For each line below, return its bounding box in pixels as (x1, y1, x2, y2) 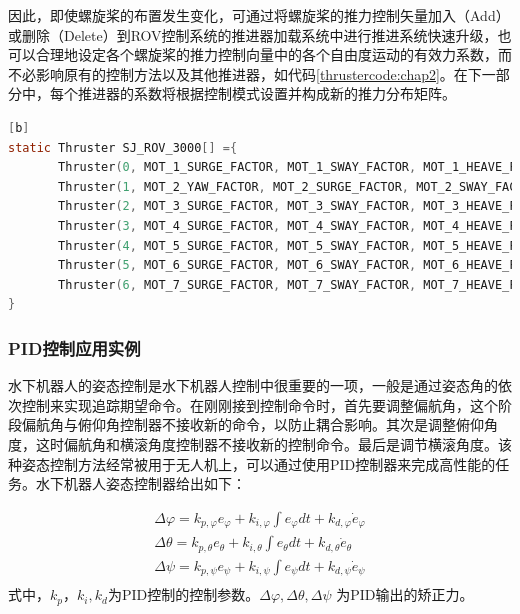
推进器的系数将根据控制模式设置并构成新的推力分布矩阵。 (77, 83, 456, 104)
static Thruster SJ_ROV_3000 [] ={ (8, 140, 238, 155)
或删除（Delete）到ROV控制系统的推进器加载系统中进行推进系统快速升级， (8, 24, 498, 45)
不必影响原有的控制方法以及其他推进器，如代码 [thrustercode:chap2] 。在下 (8, 63, 482, 84)
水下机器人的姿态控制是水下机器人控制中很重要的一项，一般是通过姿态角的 (8, 375, 498, 396)
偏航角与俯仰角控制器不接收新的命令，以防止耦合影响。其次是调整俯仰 (21, 414, 484, 435)
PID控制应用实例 (8, 335, 141, 360)
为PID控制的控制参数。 (107, 584, 260, 605)
